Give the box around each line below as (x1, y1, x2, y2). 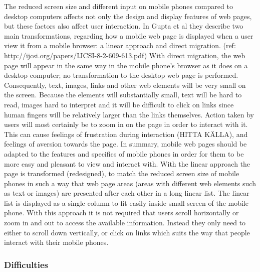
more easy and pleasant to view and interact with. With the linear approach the (4, 158, 250, 169)
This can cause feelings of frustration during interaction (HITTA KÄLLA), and (4, 128, 248, 139)
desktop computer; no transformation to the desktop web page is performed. (4, 70, 238, 80)
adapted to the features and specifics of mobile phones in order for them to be (4, 148, 244, 159)
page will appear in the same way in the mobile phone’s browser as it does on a (4, 60, 248, 70)
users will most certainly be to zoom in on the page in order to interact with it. (4, 119, 248, 129)
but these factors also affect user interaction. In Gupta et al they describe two (4, 21, 243, 31)
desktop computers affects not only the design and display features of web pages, (4, 11, 252, 21)
